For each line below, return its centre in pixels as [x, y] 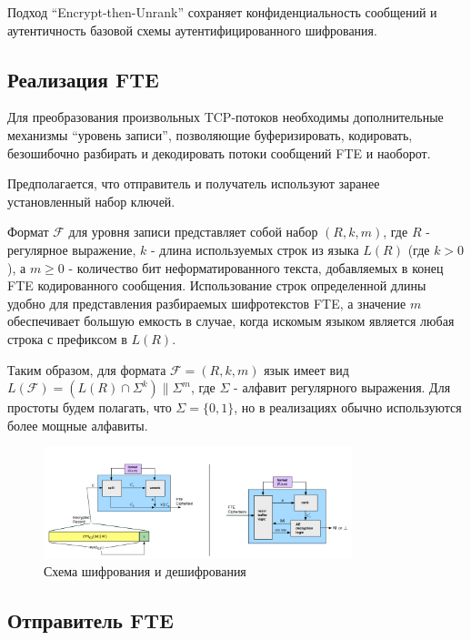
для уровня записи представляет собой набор [193, 232]
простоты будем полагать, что [90, 407]
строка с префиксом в [67, 338]
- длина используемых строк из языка [255, 249]
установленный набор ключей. [91, 201]
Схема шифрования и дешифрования [145, 571]
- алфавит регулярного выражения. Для [342, 387]
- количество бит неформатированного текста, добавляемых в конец [256, 267]
